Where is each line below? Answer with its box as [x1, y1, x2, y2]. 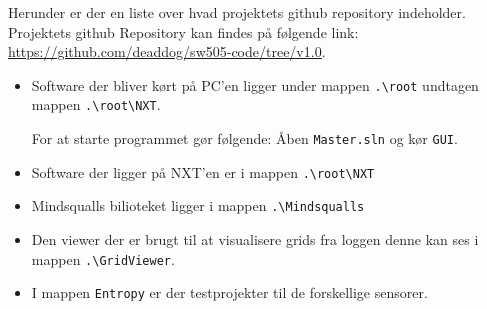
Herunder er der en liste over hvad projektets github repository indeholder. [8, 2, 466, 22]
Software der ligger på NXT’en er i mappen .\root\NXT [31, 161, 375, 182]
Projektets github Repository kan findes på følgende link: [8, 21, 359, 42]
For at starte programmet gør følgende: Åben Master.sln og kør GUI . [31, 128, 458, 149]
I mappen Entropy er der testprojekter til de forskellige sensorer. [31, 282, 428, 303]
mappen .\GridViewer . [31, 248, 175, 269]
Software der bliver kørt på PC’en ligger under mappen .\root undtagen [31, 74, 479, 95]
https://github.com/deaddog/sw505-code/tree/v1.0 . [8, 41, 326, 62]
